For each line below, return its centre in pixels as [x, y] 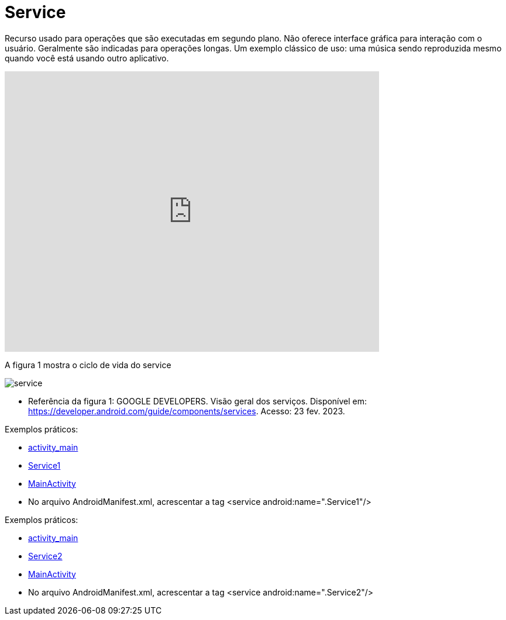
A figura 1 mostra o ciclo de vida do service [88, 365]
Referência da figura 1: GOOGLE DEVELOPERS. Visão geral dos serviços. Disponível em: [198, 401]
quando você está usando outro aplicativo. [87, 58]
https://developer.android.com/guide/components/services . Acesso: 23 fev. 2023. [187, 411]
